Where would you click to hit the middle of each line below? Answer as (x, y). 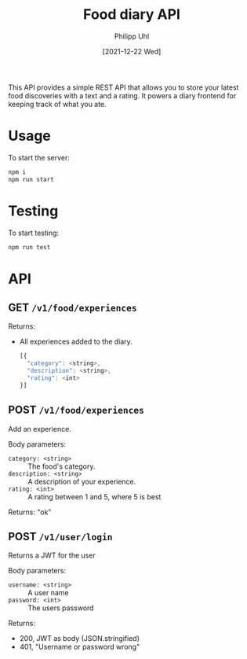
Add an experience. (40, 429)
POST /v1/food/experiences (76, 410)
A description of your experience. (82, 481)
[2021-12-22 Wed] (132, 51)
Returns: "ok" (30, 512)
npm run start (31, 179)
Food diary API (132, 15)
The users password (61, 608)
